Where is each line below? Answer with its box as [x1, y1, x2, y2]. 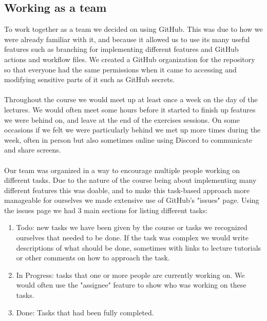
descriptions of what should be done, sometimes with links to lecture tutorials [16, 242, 261, 253]
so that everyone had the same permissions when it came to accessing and [4, 64, 237, 74]
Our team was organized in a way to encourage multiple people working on [4, 164, 240, 175]
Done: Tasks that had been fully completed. [16, 307, 154, 317]
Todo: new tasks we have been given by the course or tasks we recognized [16, 222, 247, 233]
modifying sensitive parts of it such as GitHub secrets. [4, 74, 175, 85]
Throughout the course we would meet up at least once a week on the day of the [4, 94, 258, 105]
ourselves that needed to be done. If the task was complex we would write [16, 232, 249, 243]
